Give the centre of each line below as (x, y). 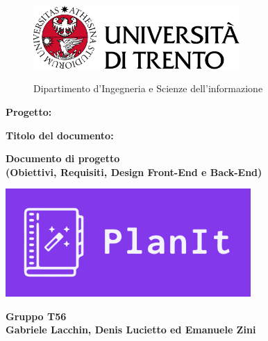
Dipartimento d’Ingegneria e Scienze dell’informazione (148, 88)
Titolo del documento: (60, 135)
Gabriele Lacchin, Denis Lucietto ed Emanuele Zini (131, 330)
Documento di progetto (63, 158)
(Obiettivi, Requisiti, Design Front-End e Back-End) (134, 172)
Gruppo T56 (36, 316)
